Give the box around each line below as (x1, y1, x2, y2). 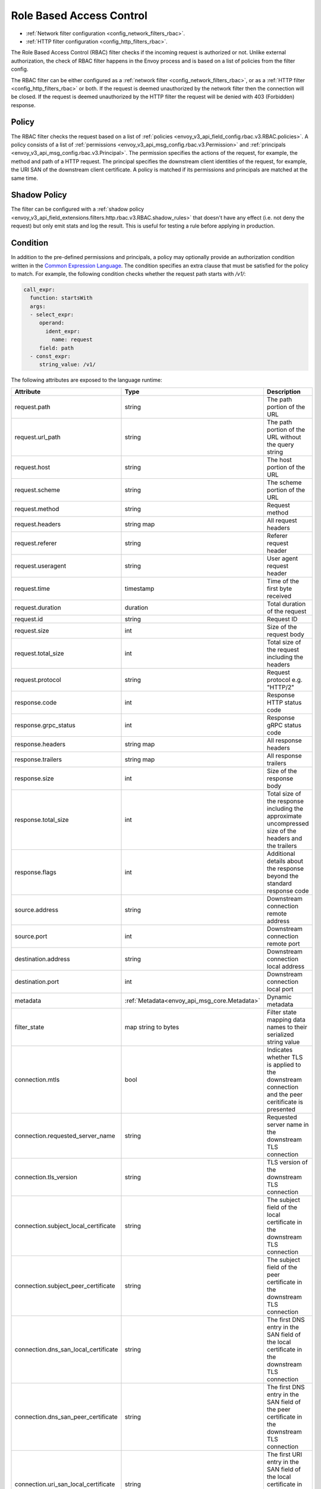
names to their (266, 1023, 307, 1031)
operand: (39, 319, 65, 326)
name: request (51, 337, 93, 343)
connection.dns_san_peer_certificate (14, 1412, 118, 1421)
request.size (14, 626, 49, 634)
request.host (14, 463, 51, 471)
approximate (266, 812, 303, 820)
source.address (14, 905, 59, 914)
